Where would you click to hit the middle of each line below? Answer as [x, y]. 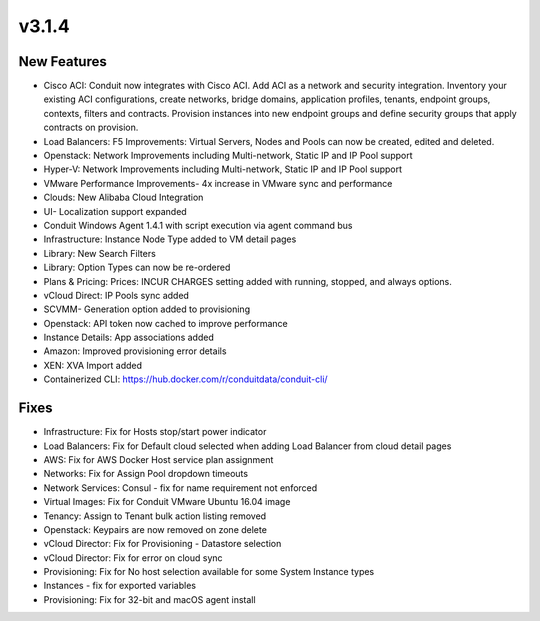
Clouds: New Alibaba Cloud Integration [123, 197]
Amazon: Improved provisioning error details [135, 351]
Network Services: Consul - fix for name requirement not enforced [180, 487]
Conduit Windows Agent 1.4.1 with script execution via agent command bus [198, 225]
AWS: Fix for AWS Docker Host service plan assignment [158, 459]
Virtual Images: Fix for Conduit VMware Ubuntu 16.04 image [167, 502]
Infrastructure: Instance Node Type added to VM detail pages [170, 239]
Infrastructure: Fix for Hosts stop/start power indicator [155, 432]
